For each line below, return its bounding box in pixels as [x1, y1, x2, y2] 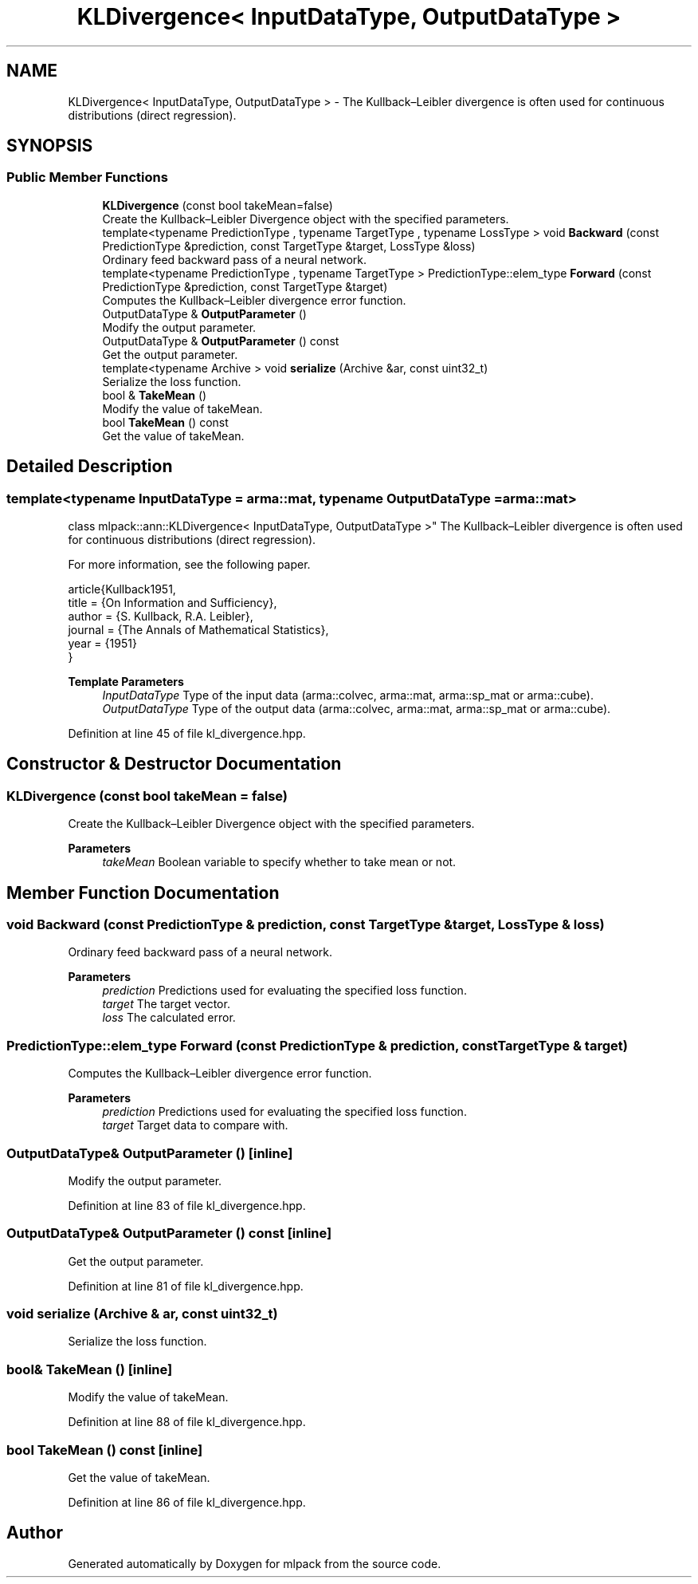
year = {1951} [68, 636, 137, 651]
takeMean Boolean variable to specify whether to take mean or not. [102, 855, 457, 869]
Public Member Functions [6, 169, 168, 186]
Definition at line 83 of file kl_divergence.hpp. [68, 1198, 306, 1212]
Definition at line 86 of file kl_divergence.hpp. [68, 1495, 306, 1509]
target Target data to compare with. [102, 1118, 288, 1133]
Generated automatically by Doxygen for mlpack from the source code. [68, 1556, 441, 1570]
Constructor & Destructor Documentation [6, 754, 342, 774]
